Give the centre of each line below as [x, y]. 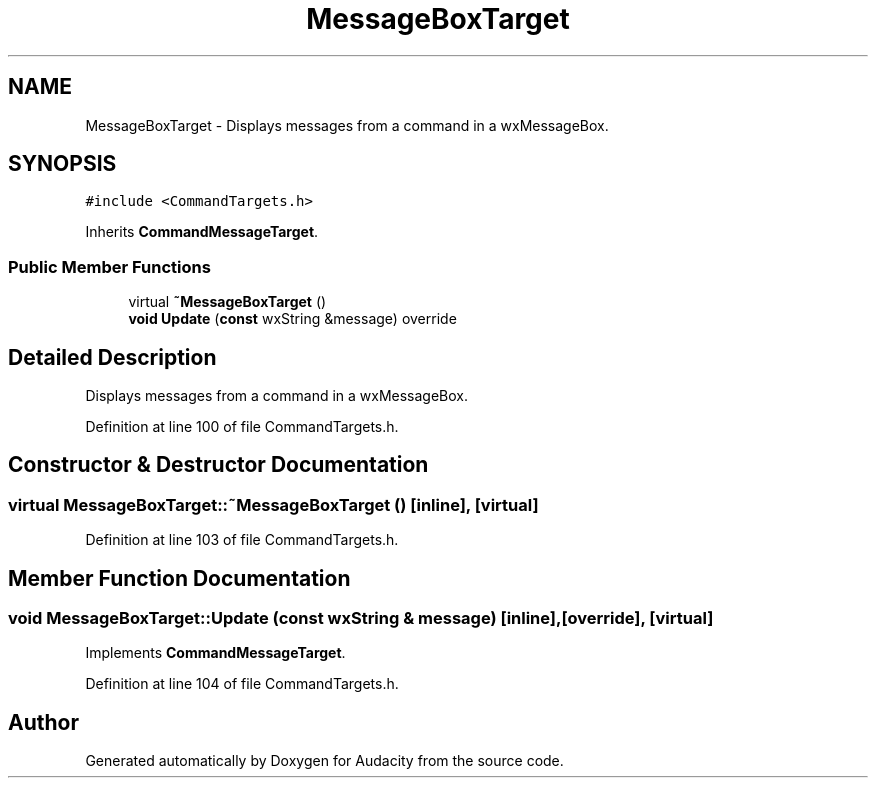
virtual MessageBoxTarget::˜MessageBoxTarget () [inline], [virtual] [273, 504]
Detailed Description [112, 357]
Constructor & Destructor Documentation [218, 465]
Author [43, 722]
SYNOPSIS [62, 164]
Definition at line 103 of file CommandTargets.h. [242, 540]
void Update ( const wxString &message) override [292, 319]
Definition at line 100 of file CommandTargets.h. [242, 427]
